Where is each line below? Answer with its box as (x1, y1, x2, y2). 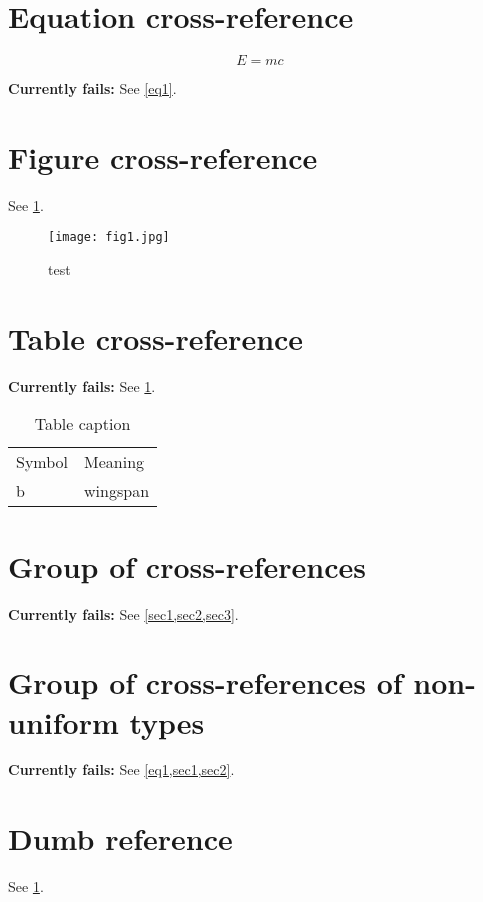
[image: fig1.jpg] (48, 230, 170, 245)
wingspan (84, 479, 150, 503)
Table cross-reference (8, 317, 304, 358)
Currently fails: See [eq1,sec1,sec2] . (8, 759, 235, 780)
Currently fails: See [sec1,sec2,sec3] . (8, 603, 239, 624)
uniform (8, 701, 119, 742)
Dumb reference (8, 818, 233, 859)
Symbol (16, 450, 69, 474)
